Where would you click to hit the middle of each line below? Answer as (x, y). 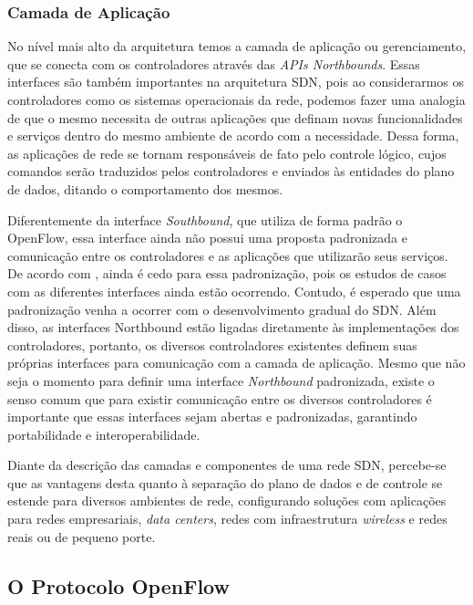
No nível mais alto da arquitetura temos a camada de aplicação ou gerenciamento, (237, 46)
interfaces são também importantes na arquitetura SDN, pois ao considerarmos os (236, 82)
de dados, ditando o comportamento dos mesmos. (145, 188)
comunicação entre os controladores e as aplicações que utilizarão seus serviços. (228, 255)
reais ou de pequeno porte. (82, 536)
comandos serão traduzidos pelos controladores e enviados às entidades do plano (231, 171)
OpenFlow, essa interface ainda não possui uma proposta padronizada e (207, 238)
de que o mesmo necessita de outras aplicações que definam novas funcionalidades (235, 117)
